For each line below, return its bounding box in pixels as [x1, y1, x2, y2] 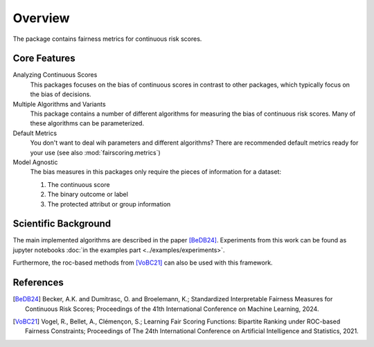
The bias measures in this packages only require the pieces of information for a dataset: [30, 168, 282, 176]
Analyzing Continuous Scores [12, 71, 98, 79]
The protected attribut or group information [47, 199, 171, 208]
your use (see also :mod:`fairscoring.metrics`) [30, 148, 161, 157]
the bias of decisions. [30, 90, 91, 98]
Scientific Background [12, 218, 112, 230]
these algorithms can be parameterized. [30, 119, 145, 127]
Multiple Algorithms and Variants [12, 100, 107, 108]
